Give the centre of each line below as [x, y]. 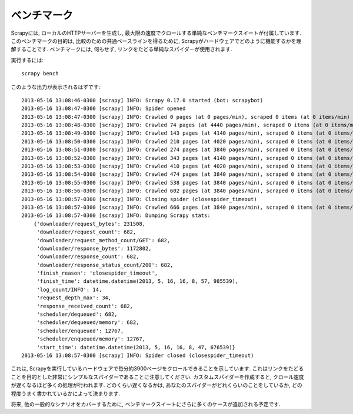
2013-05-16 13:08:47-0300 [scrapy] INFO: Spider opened [104, 108]
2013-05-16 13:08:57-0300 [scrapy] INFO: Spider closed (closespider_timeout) [138, 355]
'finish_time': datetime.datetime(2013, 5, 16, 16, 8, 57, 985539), [138, 281]
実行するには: [27, 60]
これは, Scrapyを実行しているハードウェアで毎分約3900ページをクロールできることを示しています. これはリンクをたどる [157, 369]
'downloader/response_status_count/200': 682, [105, 265]
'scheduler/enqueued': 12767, [80, 330]
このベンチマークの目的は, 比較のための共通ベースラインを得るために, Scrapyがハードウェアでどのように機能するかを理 [156, 41]
